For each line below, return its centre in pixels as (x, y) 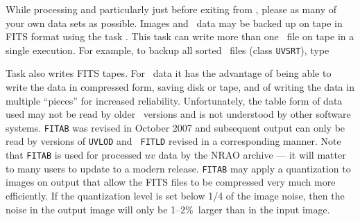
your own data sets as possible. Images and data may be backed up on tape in (174, 23)
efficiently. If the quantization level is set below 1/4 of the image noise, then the (175, 196)
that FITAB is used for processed (74, 155)
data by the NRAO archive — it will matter (252, 155)
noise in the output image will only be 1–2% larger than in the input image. (168, 209)
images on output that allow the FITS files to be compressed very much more (171, 182)
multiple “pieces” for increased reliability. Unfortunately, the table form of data (174, 100)
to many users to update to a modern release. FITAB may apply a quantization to (178, 168)
